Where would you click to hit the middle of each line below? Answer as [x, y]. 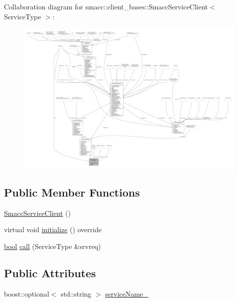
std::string [76, 293]
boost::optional [27, 293]
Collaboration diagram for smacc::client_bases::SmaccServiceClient [106, 6]
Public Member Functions [72, 192]
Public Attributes [50, 273]
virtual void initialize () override [53, 229]
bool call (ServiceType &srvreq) [53, 246]
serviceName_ [127, 293]
